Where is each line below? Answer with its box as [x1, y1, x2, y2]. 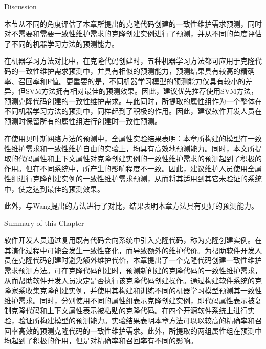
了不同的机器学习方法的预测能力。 [4, 38, 119, 49]
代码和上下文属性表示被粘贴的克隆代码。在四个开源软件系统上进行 [25, 305, 248, 316]
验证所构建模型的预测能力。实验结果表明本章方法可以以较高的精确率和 [18, 315, 255, 326]
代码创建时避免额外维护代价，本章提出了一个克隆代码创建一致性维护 [32, 255, 262, 265]
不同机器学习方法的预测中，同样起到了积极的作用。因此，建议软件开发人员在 [4, 106, 262, 116]
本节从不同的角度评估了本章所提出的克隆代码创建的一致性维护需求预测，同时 [4, 18, 262, 29]
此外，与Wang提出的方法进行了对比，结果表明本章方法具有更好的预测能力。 [4, 200, 259, 211]
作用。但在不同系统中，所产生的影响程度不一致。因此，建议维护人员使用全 [4, 163, 255, 174]
